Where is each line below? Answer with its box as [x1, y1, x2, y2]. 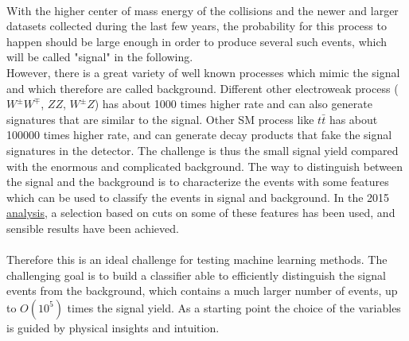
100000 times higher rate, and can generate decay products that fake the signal [6, 126, 392, 143]
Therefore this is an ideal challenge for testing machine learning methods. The [6, 251, 388, 268]
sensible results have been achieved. [6, 219, 179, 236]
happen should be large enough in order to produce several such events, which [6, 33, 388, 49]
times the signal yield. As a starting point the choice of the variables [67, 299, 401, 316]
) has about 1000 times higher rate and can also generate [94, 95, 372, 112]
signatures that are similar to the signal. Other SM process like [6, 110, 314, 127]
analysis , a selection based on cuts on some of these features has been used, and [6, 204, 395, 221]
